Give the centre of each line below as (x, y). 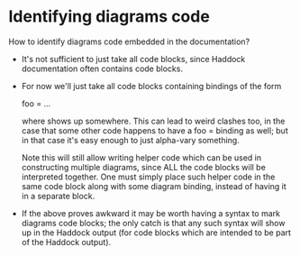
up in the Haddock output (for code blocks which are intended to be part (156, 233)
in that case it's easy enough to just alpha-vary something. (130, 140)
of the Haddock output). (66, 242)
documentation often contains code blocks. (102, 69)
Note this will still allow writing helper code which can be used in (141, 157)
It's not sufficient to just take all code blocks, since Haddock (133, 59)
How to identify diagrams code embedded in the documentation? (129, 41)
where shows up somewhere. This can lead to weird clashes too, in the (153, 121)
